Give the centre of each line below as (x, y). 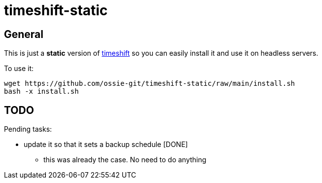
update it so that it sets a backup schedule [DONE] (106, 145)
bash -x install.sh (41, 91)
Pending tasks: (28, 129)
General (24, 34)
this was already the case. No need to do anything (125, 160)
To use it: (19, 69)
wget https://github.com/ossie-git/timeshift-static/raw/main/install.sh (150, 84)
